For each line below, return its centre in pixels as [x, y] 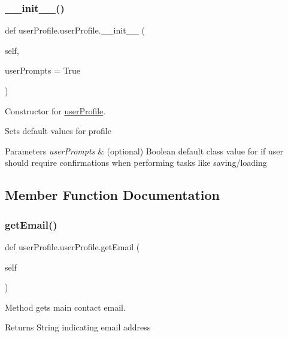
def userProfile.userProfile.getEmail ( [72, 246]
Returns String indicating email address [78, 327]
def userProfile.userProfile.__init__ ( [75, 30]
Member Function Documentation [113, 195]
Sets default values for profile [58, 131]
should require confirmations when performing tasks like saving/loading [136, 163]
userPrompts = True [43, 70]
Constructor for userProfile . [55, 110]
